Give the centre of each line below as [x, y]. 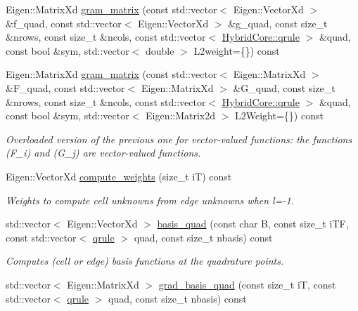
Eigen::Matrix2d [180, 115]
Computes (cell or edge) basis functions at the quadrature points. [145, 261]
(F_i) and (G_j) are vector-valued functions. [103, 153]
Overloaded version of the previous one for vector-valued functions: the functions [179, 139]
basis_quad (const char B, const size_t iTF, [253, 224]
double [160, 50]
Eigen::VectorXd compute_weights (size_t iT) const [119, 176]
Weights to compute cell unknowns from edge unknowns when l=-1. [150, 200]
